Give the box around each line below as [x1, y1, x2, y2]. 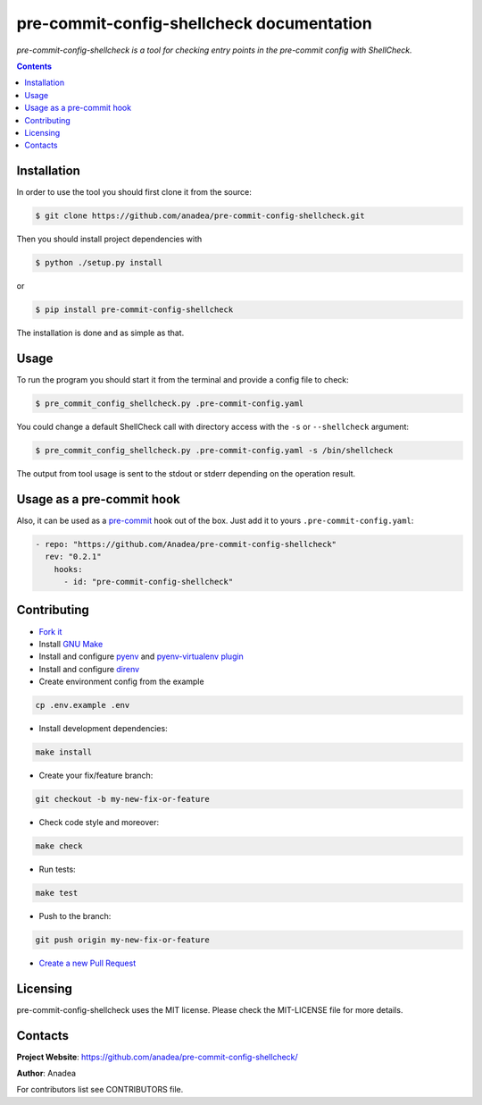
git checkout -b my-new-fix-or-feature [35, 794, 210, 804]
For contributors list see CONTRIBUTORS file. [16, 1084, 184, 1095]
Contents [16, 61, 53, 72]
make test [35, 888, 79, 898]
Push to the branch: [38, 910, 112, 921]
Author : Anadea [16, 1068, 76, 1079]
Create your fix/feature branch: [38, 770, 154, 780]
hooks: [54, 564, 83, 574]
